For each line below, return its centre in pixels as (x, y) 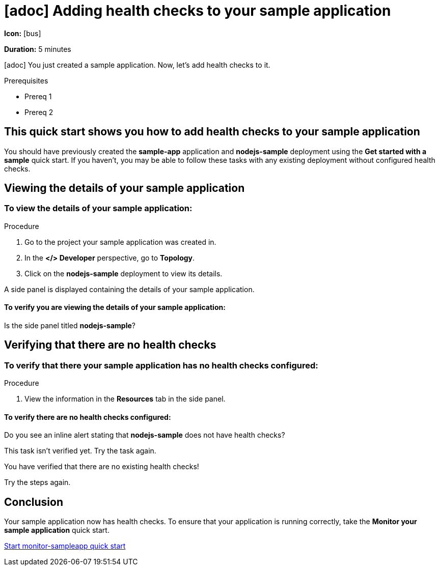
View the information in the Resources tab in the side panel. (125, 399)
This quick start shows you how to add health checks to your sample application (212, 132)
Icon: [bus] (23, 33)
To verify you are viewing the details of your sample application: (115, 307)
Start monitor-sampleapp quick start (65, 546)
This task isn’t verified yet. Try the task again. (80, 451)
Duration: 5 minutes (38, 49)
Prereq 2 (39, 112)
